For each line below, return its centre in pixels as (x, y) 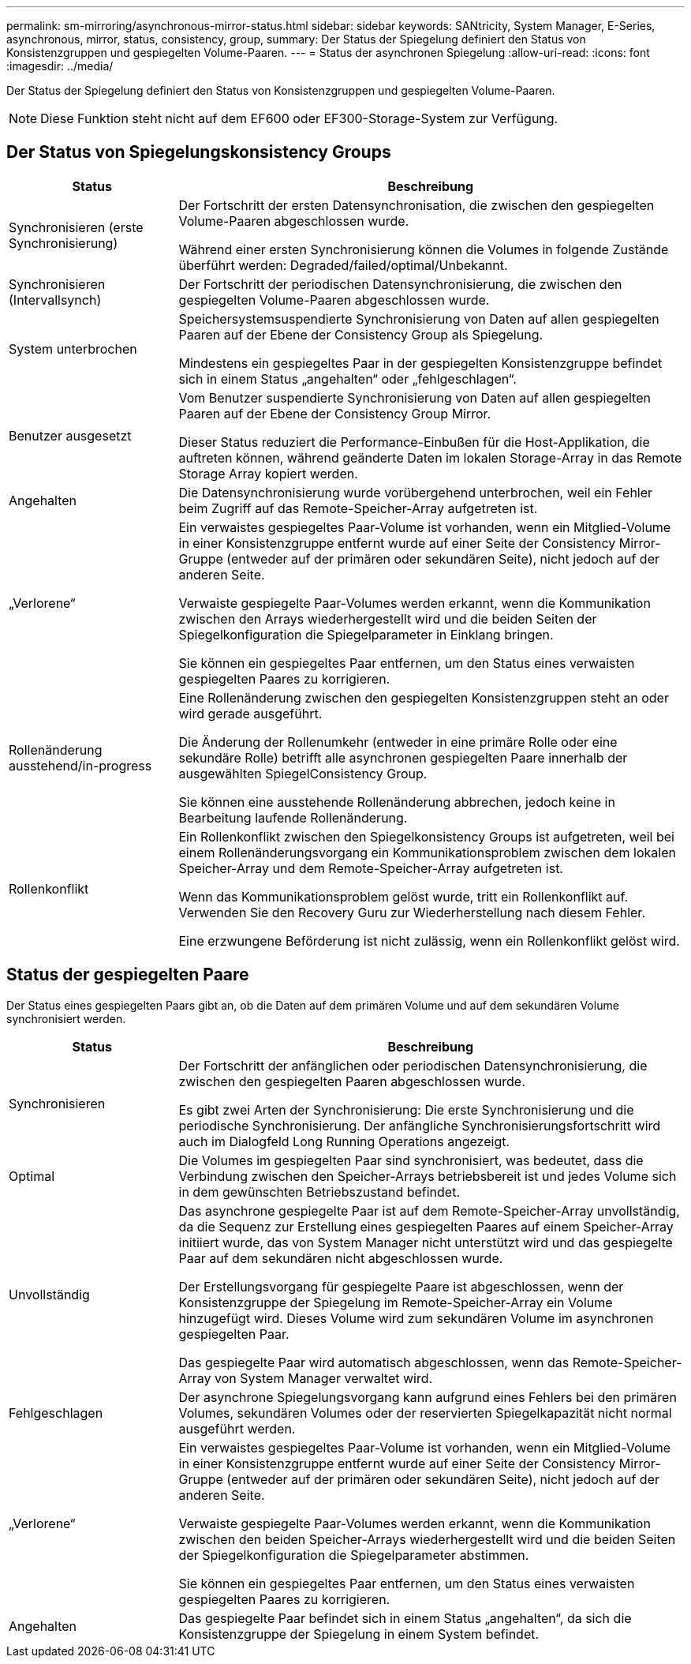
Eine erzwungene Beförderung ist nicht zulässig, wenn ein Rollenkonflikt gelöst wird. (429, 941)
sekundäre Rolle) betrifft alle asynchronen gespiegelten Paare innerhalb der (403, 757)
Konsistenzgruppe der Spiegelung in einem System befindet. (359, 1634)
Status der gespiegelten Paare (128, 975)
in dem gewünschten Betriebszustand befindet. (319, 1192)
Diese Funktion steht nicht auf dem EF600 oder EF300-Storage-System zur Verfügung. (299, 118)
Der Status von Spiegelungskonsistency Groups (199, 152)
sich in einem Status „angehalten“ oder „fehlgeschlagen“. (347, 379)
